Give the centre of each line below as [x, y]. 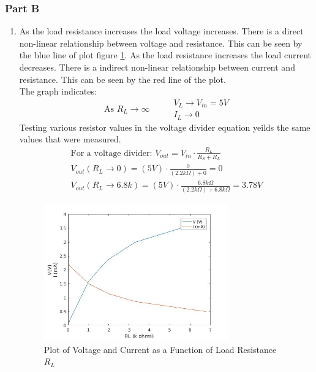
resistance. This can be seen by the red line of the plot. [122, 79]
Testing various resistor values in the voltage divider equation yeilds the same [165, 127]
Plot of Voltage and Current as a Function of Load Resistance [160, 349]
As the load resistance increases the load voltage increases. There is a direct [161, 31]
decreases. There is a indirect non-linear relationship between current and [157, 67]
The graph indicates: [58, 91]
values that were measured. [70, 139]
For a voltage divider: [111, 153]
